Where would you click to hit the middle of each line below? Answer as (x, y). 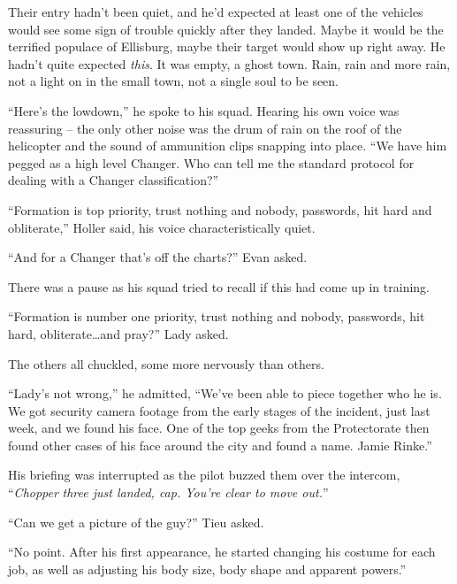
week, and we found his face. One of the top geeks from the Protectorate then (219, 428)
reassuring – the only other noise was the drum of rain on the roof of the (205, 128)
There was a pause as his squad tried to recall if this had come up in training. (219, 286)
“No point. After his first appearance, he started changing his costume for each (222, 552)
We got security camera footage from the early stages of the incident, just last (219, 410)
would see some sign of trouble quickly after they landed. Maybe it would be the (226, 29)
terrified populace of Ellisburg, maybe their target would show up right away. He (227, 46)
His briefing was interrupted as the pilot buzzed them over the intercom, (204, 475)
